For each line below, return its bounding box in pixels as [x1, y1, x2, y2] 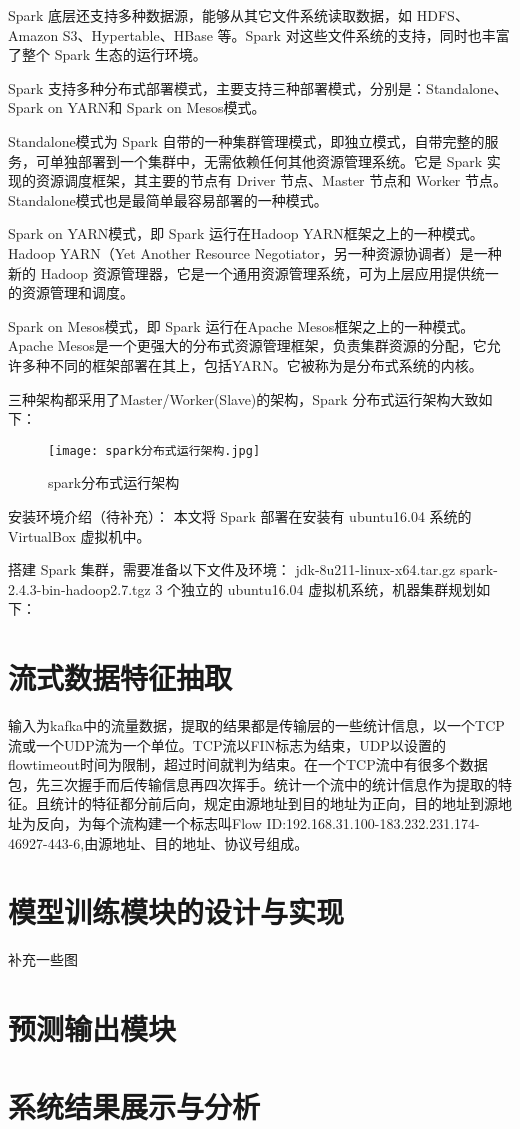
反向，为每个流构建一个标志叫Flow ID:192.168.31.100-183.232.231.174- [35, 813, 480, 833]
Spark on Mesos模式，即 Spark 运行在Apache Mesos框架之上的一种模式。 [8, 315, 475, 336]
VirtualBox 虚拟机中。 [8, 525, 151, 546]
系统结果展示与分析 [8, 1086, 261, 1127]
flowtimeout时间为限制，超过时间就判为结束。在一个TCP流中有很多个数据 [8, 754, 488, 775]
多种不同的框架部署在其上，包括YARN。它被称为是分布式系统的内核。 [21, 354, 483, 375]
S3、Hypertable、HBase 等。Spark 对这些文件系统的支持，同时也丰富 [62, 24, 510, 45]
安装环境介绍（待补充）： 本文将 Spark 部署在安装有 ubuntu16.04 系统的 [8, 505, 472, 526]
